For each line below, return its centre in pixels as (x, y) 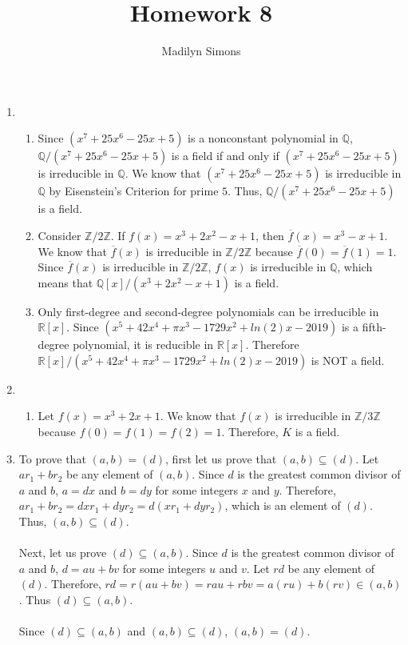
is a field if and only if (225, 156)
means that (65, 282)
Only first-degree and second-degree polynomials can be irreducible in (208, 311)
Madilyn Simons (201, 51)
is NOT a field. (348, 360)
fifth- (374, 327)
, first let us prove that (221, 458)
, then (270, 235)
